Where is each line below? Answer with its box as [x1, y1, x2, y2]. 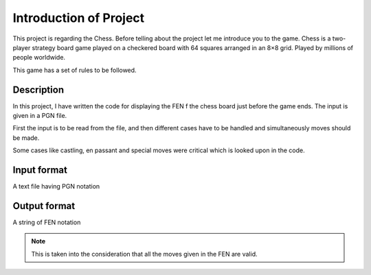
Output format [12, 200, 76, 212]
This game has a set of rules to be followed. [12, 66, 137, 74]
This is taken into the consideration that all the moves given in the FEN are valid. [31, 250, 258, 258]
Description [12, 84, 65, 95]
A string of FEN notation [12, 218, 81, 226]
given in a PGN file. [12, 112, 67, 120]
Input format [12, 165, 68, 176]
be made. [12, 134, 40, 142]
